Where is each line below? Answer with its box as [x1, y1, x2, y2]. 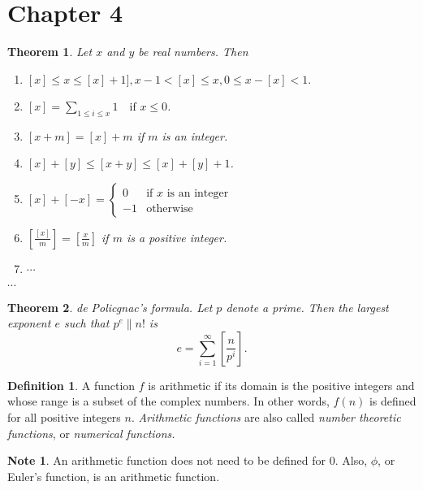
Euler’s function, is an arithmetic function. [7, 467, 220, 484]
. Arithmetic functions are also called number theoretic [131, 409, 401, 426]
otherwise [146, 202, 193, 215]
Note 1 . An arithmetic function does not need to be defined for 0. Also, [7, 452, 368, 469]
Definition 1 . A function [7, 376, 136, 393]
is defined [369, 392, 417, 410]
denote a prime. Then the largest [226, 298, 389, 315]
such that [63, 314, 110, 332]
